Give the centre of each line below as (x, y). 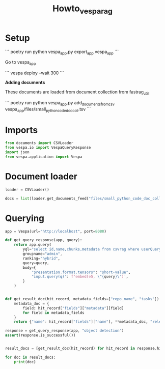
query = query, (36, 263)
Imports (21, 130)
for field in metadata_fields (54, 312)
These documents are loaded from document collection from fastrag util (77, 92)
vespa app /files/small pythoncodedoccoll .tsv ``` (48, 110)
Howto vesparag (82, 9)
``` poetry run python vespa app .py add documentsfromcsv (60, 103)
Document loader (41, 177)
